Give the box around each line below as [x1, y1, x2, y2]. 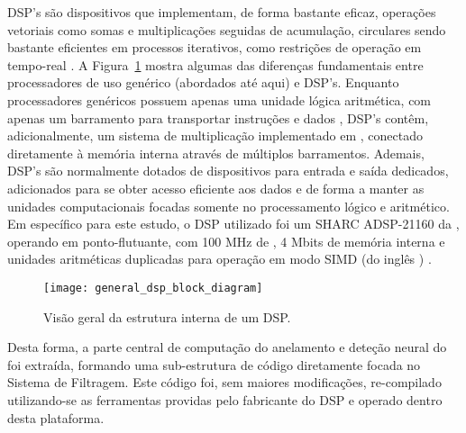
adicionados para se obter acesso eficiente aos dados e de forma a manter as [7, 178, 425, 197]
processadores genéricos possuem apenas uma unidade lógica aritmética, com [7, 90, 432, 109]
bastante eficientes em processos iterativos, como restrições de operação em [7, 38, 422, 57]
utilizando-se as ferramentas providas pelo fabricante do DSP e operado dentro [7, 390, 443, 409]
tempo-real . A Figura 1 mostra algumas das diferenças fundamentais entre [7, 55, 424, 74]
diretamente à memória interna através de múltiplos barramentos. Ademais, [7, 143, 425, 162]
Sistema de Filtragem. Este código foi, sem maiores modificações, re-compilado [7, 373, 442, 392]
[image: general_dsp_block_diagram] [43, 281, 263, 294]
